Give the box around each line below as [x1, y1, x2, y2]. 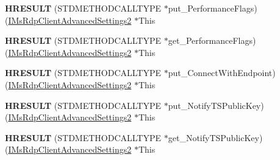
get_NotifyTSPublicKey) [168, 131, 263, 144]
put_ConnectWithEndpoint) [168, 66, 276, 79]
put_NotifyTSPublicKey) [168, 99, 264, 111]
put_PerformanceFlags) [168, 2, 257, 14]
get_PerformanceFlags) [168, 34, 256, 47]
